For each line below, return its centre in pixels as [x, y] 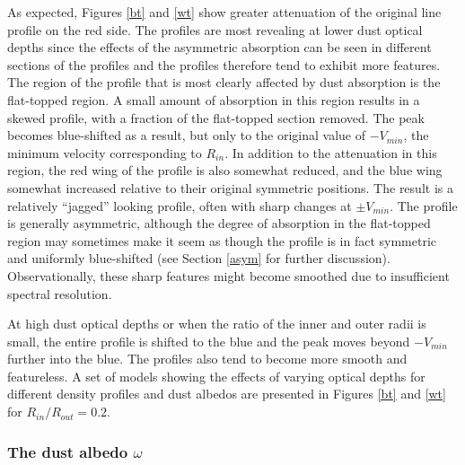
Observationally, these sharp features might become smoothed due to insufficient [228, 275]
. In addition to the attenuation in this [331, 152]
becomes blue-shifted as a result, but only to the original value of [186, 135]
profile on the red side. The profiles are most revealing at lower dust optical [215, 29]
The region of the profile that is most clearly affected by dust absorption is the [224, 82]
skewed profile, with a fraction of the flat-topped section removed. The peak [216, 117]
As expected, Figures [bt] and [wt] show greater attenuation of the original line [224, 12]
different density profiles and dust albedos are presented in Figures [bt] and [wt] [227, 394]
